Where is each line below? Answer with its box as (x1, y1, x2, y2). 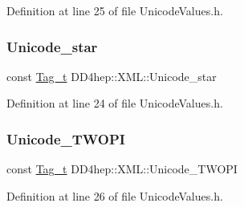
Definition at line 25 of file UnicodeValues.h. (6, 2, 223, 18)
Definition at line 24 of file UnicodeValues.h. (6, 95, 223, 112)
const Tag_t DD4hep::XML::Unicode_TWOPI (6, 160, 238, 177)
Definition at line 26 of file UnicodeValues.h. (6, 187, 223, 204)
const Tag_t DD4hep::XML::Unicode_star (6, 67, 217, 84)
